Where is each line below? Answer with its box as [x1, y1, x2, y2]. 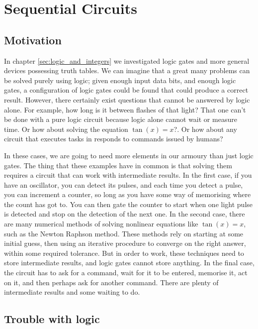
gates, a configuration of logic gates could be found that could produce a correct [4, 85, 249, 95]
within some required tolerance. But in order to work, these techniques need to [4, 247, 244, 258]
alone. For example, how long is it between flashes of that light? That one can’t [4, 104, 246, 114]
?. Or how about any [173, 123, 237, 134]
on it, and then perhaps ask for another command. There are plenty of [4, 277, 219, 287]
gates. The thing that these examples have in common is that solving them [4, 160, 232, 170]
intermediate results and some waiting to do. [4, 287, 140, 297]
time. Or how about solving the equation [4, 123, 128, 134]
